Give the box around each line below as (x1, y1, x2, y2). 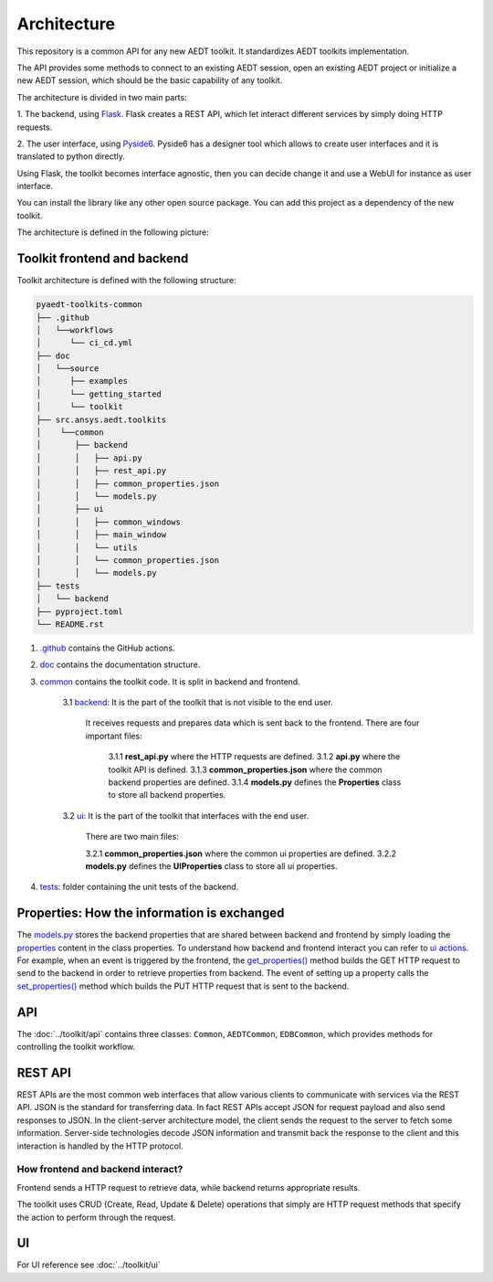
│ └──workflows (36, 324, 114, 335)
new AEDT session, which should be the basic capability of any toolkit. (16, 75, 283, 86)
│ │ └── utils (36, 542, 138, 553)
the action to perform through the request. (16, 1212, 176, 1223)
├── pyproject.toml (36, 606, 123, 617)
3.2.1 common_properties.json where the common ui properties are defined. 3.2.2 (85, 848, 397, 859)
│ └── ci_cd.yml (36, 338, 133, 348)
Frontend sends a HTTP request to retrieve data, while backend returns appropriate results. (16, 1181, 361, 1192)
